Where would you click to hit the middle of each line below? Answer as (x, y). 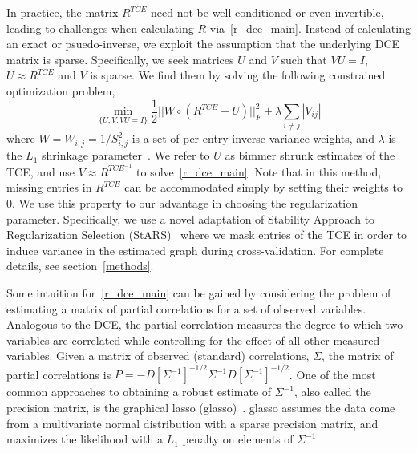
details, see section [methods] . (80, 266)
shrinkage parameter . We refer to (126, 155)
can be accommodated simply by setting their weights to (263, 187)
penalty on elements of (238, 439)
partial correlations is (59, 374)
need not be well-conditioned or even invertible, (267, 12)
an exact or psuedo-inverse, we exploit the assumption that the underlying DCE (203, 44)
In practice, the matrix (63, 12)
